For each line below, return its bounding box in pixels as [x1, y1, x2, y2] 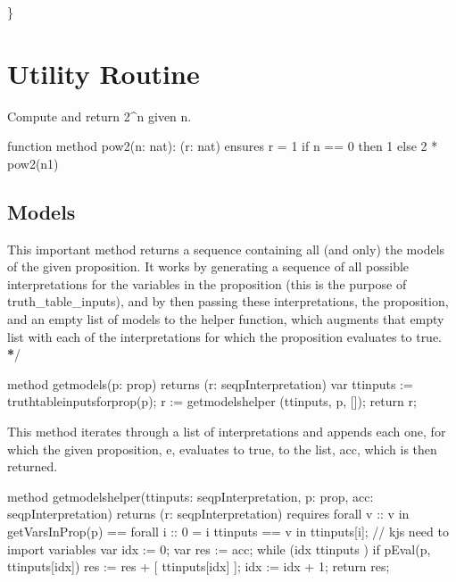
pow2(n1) [7, 154, 59, 172]
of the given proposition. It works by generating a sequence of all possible [7, 257, 410, 276]
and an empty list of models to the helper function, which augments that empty [7, 310, 444, 328]
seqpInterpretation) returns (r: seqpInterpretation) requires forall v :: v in [7, 504, 410, 523]
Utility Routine [7, 54, 200, 91]
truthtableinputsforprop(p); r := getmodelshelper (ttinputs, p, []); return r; [7, 392, 417, 411]
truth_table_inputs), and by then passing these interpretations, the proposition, [7, 292, 449, 311]
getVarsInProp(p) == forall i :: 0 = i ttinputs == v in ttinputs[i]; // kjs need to [7, 522, 449, 541]
